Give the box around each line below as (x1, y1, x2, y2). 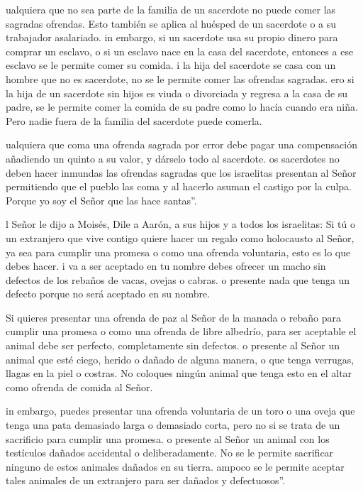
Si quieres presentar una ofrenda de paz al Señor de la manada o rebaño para (6, 310, 341, 324)
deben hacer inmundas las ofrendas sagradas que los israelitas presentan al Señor (6, 165, 357, 180)
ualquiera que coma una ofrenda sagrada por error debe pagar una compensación (6, 137, 357, 152)
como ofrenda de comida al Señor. (6, 379, 153, 394)
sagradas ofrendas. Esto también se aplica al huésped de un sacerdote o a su (6, 16, 337, 31)
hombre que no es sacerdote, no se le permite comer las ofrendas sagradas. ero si (6, 71, 354, 86)
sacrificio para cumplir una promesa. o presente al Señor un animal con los (6, 431, 330, 446)
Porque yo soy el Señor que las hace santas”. (6, 192, 197, 207)
